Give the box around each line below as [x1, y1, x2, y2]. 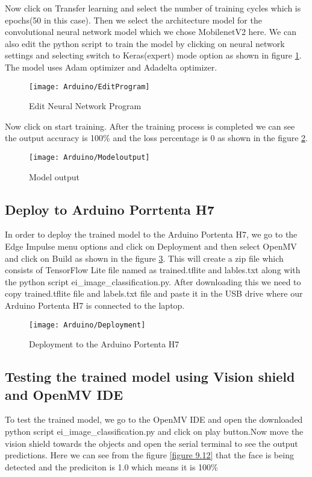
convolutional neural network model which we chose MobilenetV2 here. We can [5, 25, 296, 38]
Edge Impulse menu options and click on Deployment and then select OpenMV [5, 240, 297, 253]
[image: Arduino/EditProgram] [29, 82, 150, 91]
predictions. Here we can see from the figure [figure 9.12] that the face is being [5, 449, 294, 461]
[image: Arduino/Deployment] [29, 320, 146, 329]
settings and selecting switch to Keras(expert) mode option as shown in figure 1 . [5, 49, 302, 62]
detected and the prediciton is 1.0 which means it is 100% [5, 460, 218, 473]
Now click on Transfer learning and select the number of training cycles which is [5, 2, 301, 14]
